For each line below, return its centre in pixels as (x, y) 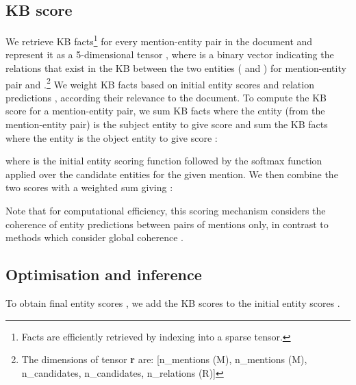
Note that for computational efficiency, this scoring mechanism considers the (166, 211)
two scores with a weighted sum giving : (89, 187)
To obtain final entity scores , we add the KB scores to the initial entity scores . (173, 303)
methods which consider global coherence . (95, 237)
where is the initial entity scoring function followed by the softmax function (164, 161)
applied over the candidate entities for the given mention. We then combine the (172, 174)
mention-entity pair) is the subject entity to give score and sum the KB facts (167, 124)
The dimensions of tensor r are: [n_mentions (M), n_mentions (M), (164, 359)
